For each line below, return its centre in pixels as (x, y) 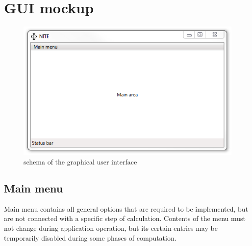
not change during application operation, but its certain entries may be (111, 228)
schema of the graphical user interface (80, 161)
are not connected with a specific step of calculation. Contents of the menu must (125, 218)
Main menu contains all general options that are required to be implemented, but (126, 208)
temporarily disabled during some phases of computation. (90, 237)
